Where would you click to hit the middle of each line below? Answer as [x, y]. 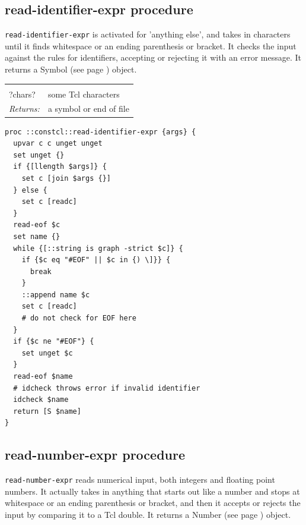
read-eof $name [43, 377]
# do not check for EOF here [79, 318]
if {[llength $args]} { [60, 167]
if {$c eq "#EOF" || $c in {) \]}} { [96, 260]
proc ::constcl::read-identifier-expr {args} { [101, 132]
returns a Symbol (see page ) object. [71, 69]
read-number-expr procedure [95, 455]
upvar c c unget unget [58, 144]
